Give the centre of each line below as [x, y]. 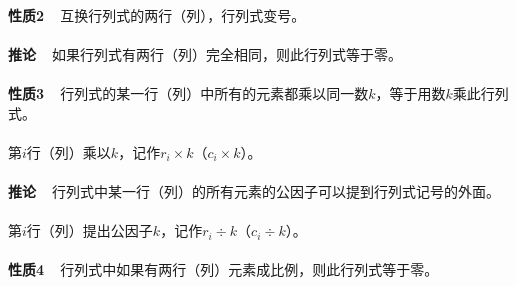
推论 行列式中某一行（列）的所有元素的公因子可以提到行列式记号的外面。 [254, 190]
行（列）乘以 [68, 151]
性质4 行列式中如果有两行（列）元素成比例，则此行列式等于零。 [223, 269]
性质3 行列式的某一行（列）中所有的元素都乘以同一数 [188, 92]
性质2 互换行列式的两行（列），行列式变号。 [157, 14]
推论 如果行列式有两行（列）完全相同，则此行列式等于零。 [205, 53]
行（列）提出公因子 [89, 230]
